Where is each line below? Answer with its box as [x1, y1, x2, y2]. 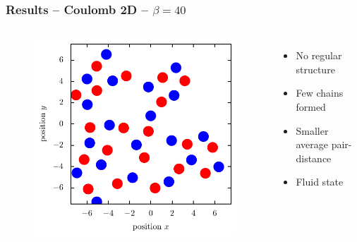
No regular [296, 48, 342, 63]
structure [296, 61, 335, 76]
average [296, 137, 328, 152]
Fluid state [296, 174, 344, 189]
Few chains [296, 85, 344, 100]
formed [296, 99, 326, 114]
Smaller [296, 123, 329, 138]
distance [296, 150, 332, 165]
